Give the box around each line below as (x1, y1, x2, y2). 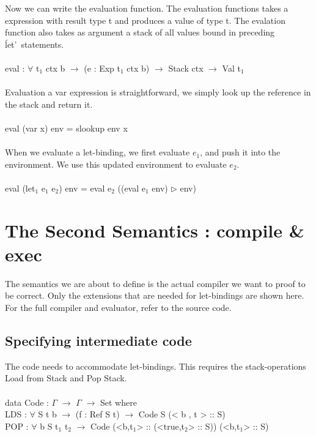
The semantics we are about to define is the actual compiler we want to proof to (5, 277, 306, 289)
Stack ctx (168, 61, 204, 74)
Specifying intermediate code (5, 331, 192, 349)
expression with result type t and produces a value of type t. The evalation (5, 13, 285, 26)
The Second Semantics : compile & (5, 217, 304, 242)
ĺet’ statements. (5, 37, 64, 50)
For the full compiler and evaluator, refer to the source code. (5, 301, 232, 313)
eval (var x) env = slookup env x (5, 121, 128, 134)
